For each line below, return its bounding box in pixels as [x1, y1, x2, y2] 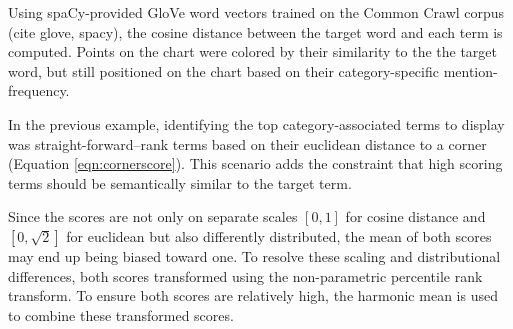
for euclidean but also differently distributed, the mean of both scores [66, 225, 492, 246]
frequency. [8, 80, 70, 101]
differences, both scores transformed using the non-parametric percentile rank [8, 265, 483, 286]
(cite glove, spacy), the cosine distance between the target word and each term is [8, 21, 503, 42]
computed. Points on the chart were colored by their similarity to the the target [8, 41, 498, 62]
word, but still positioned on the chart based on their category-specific [8, 60, 439, 81]
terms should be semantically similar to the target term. [8, 172, 352, 193]
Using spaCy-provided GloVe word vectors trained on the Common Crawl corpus [8, 2, 505, 22]
